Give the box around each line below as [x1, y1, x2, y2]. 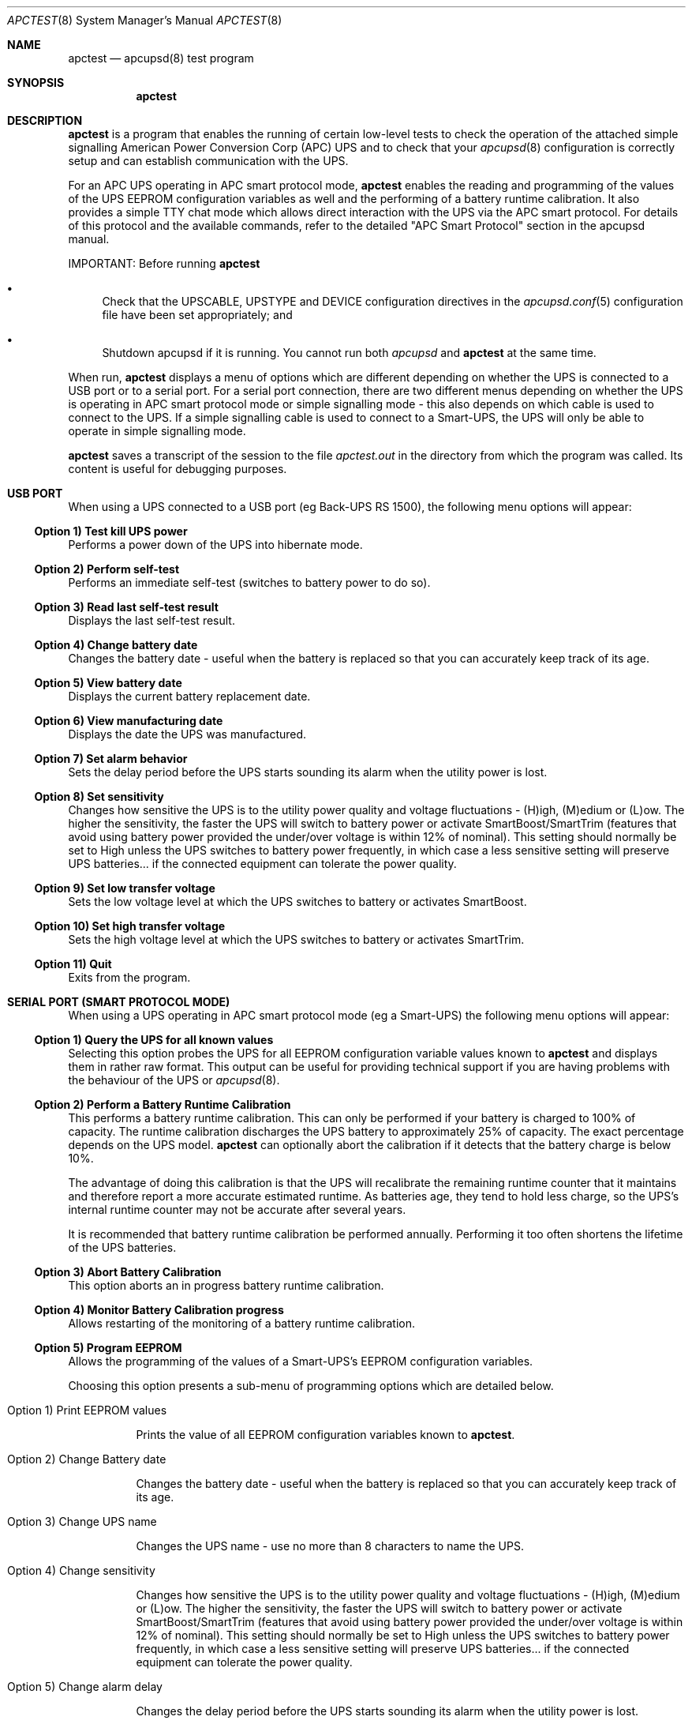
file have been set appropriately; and [102, 308, 293, 321]
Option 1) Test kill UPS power [34, 524, 188, 538]
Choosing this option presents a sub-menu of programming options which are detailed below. [68, 1379, 554, 1392]
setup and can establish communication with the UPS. [68, 154, 349, 167]
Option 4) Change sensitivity [7, 1564, 155, 1577]
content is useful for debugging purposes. [68, 462, 287, 475]
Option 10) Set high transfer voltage [34, 919, 226, 933]
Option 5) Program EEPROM [34, 1341, 182, 1354]
